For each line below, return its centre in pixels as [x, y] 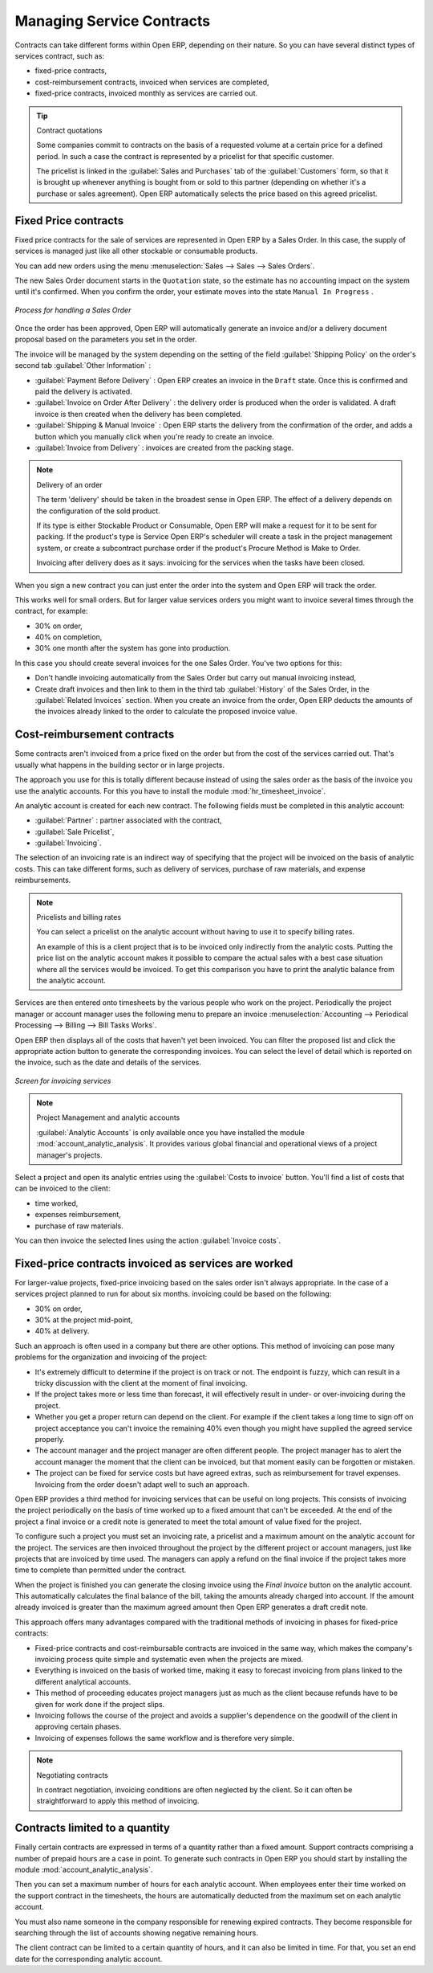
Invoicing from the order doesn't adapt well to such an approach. [142, 1484]
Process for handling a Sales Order [73, 310]
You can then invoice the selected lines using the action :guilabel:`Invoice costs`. [148, 1240]
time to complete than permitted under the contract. [101, 1570]
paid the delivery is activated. [83, 392]
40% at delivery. [62, 1331]
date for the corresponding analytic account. [89, 1959]
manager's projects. [70, 1155]
